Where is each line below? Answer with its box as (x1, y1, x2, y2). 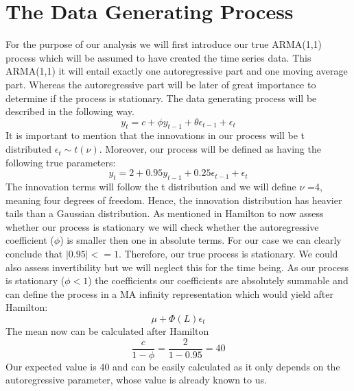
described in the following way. (5, 104, 134, 118)
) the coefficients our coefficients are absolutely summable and (88, 273, 349, 288)
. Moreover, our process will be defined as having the (99, 142, 321, 156)
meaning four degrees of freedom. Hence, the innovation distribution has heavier (5, 192, 342, 207)
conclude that (5, 247, 63, 261)
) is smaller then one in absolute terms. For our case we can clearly (60, 233, 342, 247)
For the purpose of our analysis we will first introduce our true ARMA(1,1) (5, 37, 322, 51)
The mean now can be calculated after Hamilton (5, 324, 209, 338)
